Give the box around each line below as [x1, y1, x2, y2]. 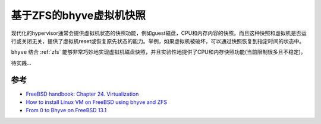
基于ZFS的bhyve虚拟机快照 [11, 9, 146, 22]
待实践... [11, 59, 32, 66]
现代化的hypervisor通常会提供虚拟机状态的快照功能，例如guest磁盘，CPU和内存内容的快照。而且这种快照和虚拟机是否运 [11, 30, 307, 37]
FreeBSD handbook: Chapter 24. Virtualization [26, 90, 139, 97]
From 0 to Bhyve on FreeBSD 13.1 [26, 107, 107, 114]
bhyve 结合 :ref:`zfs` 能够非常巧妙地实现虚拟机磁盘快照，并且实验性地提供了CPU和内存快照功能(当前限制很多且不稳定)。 [11, 48, 306, 56]
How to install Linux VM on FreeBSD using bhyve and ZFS [26, 99, 168, 106]
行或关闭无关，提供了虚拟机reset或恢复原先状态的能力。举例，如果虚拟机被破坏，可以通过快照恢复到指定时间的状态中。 [11, 37, 305, 44]
